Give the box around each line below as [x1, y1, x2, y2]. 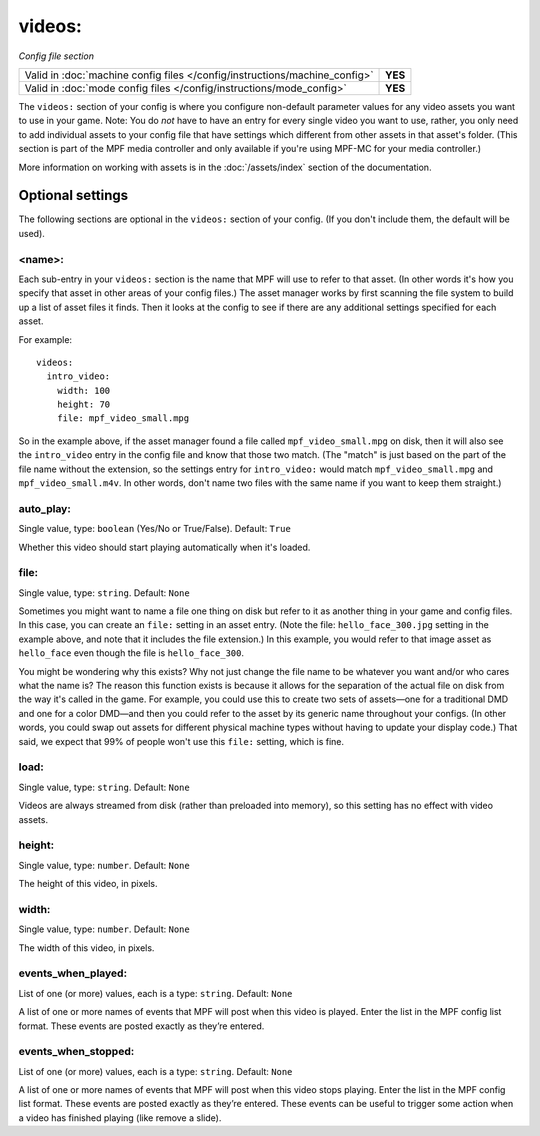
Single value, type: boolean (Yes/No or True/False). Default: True [18, 523, 292, 535]
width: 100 [56, 385, 111, 396]
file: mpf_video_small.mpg [56, 413, 190, 424]
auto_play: [18, 501, 72, 515]
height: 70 [56, 399, 111, 410]
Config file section [18, 50, 95, 62]
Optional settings [18, 187, 129, 204]
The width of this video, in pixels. [18, 941, 155, 954]
